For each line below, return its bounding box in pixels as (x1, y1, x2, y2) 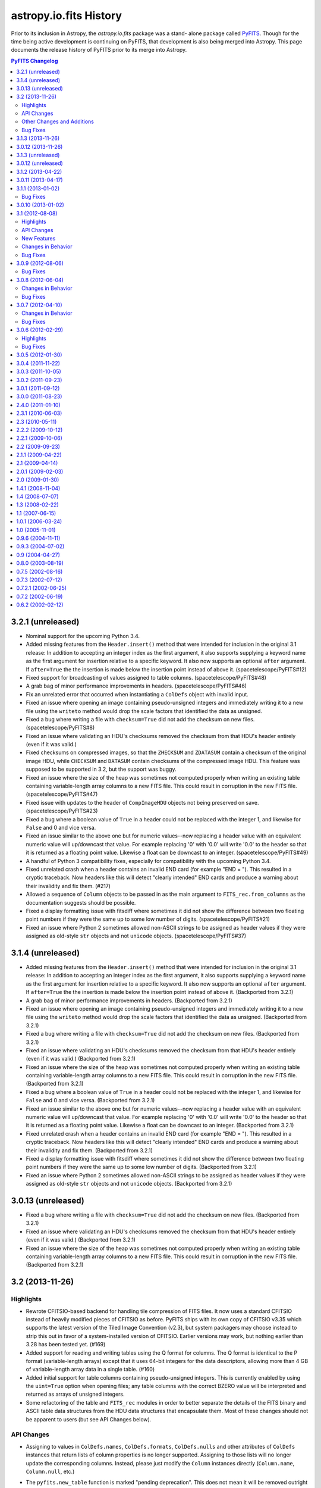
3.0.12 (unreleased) (16, 160, 64, 167)
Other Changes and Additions (21, 118, 95, 125)
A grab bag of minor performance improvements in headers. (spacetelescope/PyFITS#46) (26, 682, 247, 690)
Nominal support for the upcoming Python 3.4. (26, 633, 140, 640)
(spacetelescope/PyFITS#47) (26, 790, 98, 798)
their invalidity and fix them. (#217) (26, 882, 111, 889)
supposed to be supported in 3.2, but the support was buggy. (26, 765, 177, 773)
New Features (21, 235, 56, 242)
